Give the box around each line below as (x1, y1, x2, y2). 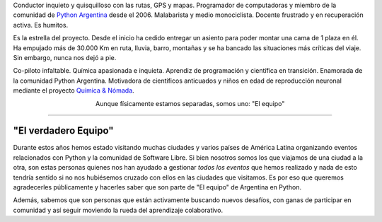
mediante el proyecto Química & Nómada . (13, 86, 134, 95)
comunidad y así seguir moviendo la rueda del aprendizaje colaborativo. (13, 206, 223, 214)
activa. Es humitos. (13, 21, 69, 29)
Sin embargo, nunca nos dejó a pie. (13, 53, 117, 62)
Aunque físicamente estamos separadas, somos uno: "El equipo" (95, 99, 285, 107)
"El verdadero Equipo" (13, 124, 114, 137)
